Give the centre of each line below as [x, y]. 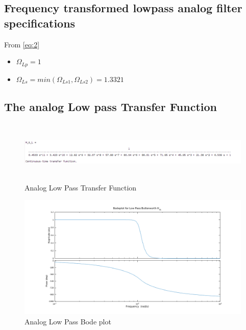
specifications [40, 23]
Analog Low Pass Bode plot [68, 322]
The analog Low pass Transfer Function [111, 106]
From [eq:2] [22, 44]
